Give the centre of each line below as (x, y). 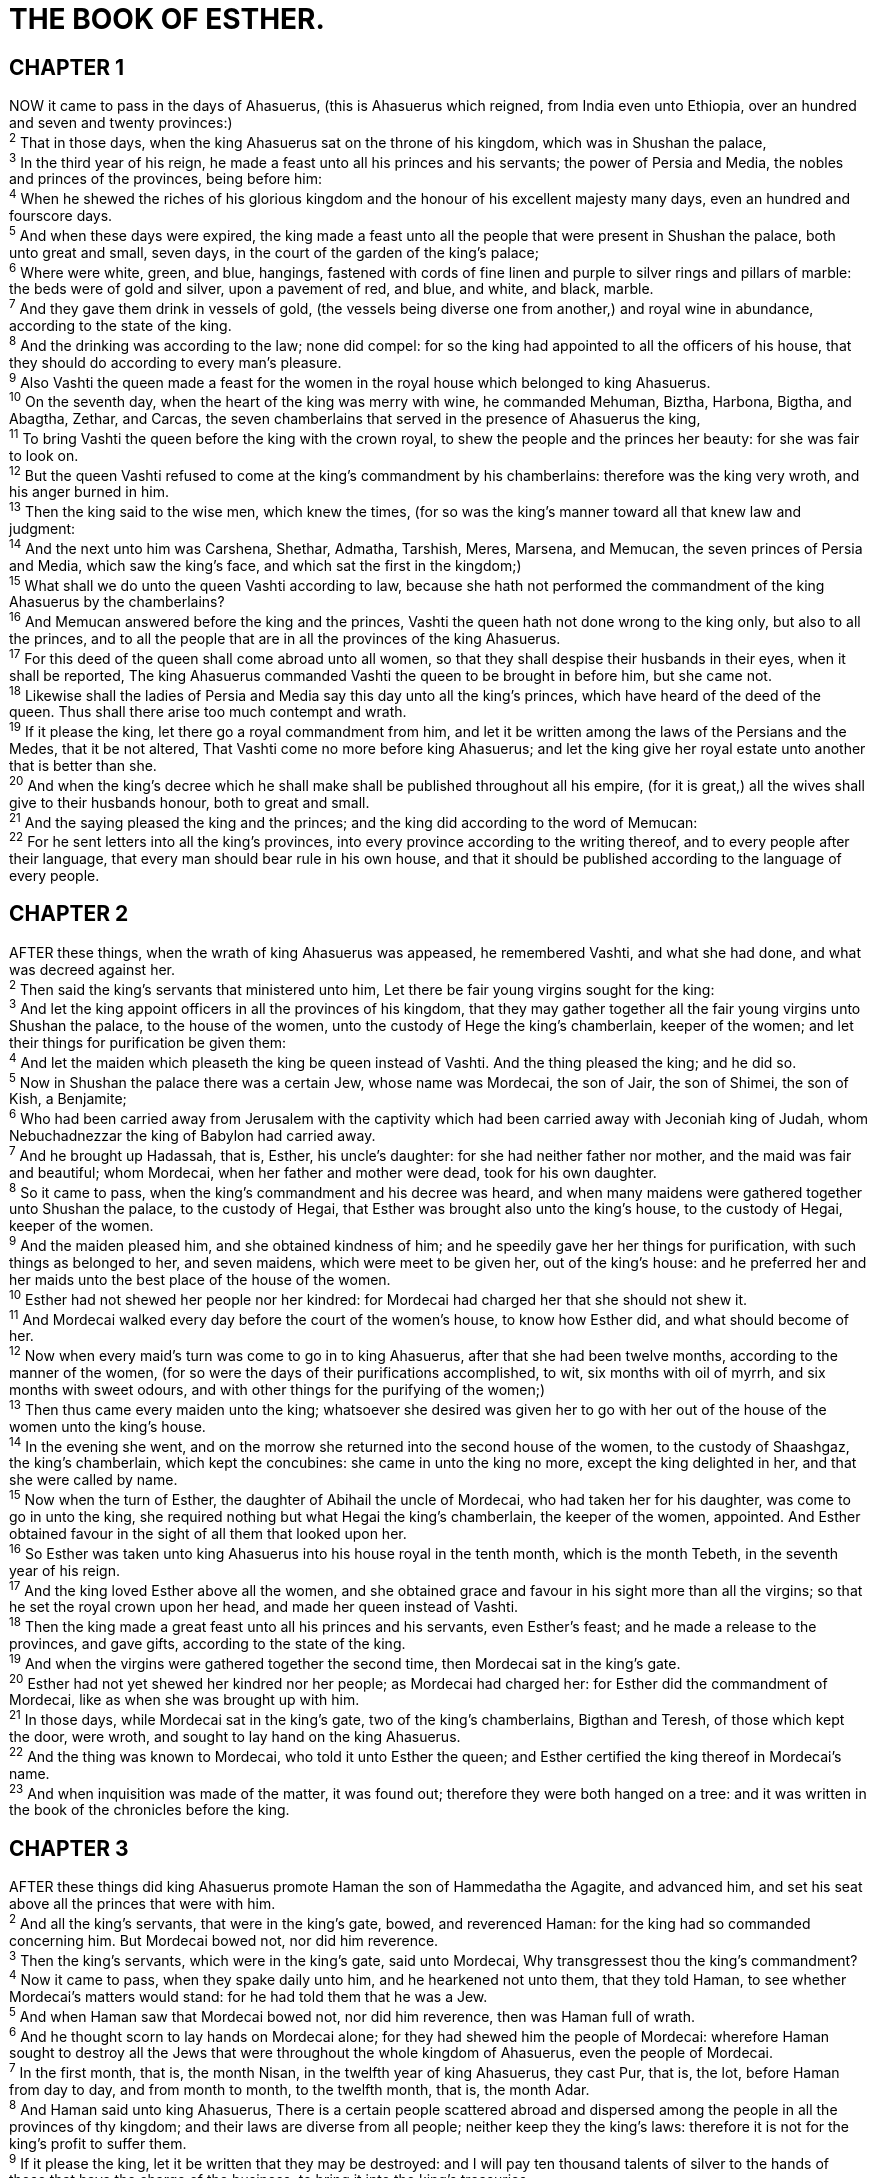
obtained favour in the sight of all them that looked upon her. (208, 1533)
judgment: (42, 529)
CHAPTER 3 (69, 1848)
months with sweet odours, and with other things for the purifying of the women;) (277, 1390)
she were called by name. (93, 1480)
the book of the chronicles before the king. (149, 1810)
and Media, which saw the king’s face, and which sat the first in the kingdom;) (265, 565)
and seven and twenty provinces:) (121, 123)
